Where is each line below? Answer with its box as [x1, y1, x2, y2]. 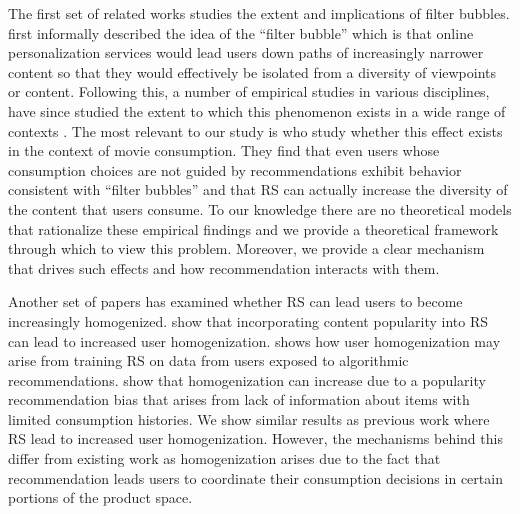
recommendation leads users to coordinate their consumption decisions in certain [8, 467, 503, 488]
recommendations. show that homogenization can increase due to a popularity [8, 369, 486, 390]
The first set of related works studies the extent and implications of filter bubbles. [8, 3, 510, 23]
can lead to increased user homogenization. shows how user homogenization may [8, 330, 501, 351]
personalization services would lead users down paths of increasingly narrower [8, 42, 484, 63]
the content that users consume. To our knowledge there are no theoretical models [8, 198, 512, 219]
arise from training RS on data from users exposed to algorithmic [8, 350, 409, 371]
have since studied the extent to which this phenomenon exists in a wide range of [8, 100, 506, 121]
